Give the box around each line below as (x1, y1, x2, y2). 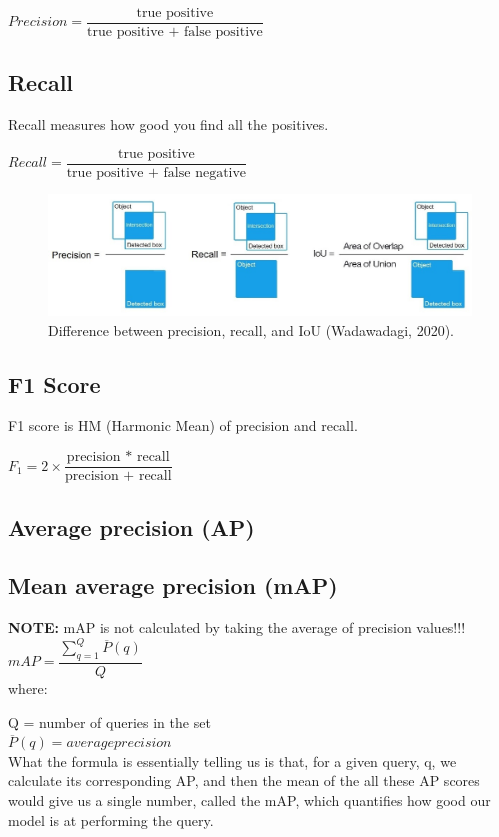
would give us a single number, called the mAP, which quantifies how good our (8, 789, 491, 810)
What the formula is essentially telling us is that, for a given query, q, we (8, 750, 457, 771)
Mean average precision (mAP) (8, 570, 338, 601)
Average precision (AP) (8, 511, 255, 542)
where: (8, 678, 48, 699)
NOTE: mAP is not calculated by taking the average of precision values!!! (8, 617, 466, 638)
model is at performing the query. (8, 809, 214, 830)
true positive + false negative (66, 165, 247, 180)
